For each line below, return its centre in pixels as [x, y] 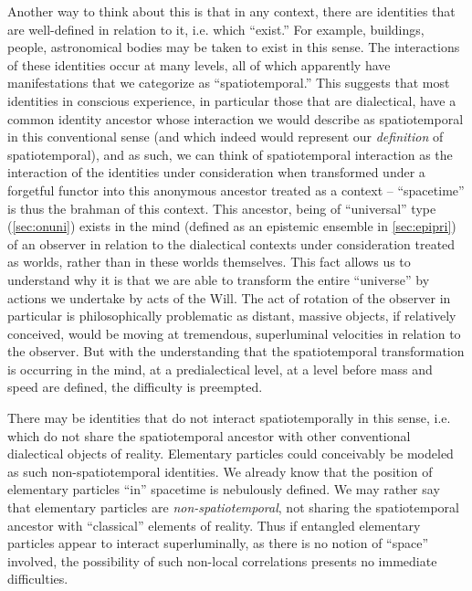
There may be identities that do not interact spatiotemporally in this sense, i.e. [229, 418]
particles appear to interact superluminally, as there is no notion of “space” [218, 543]
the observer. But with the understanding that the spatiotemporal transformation [236, 351]
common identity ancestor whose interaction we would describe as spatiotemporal [236, 118]
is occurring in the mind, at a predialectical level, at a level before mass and [220, 369]
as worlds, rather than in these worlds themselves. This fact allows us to [209, 262]
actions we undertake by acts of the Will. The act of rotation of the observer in [229, 297]
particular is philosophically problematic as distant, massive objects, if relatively [232, 316]
